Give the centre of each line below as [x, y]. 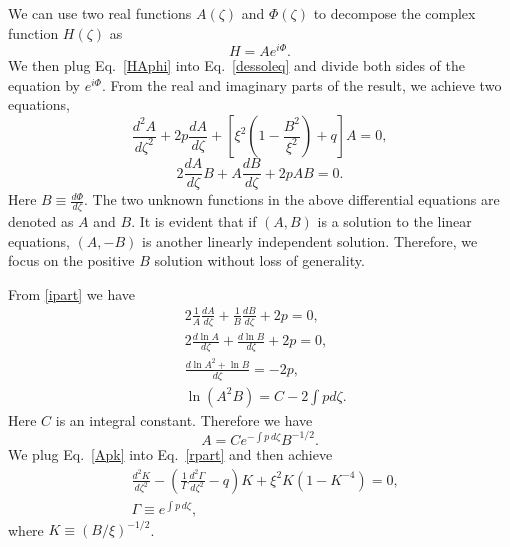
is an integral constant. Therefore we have [184, 419]
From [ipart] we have [72, 293]
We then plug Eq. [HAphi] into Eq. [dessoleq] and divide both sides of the [236, 65]
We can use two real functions [100, 13]
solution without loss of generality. [259, 260]
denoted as [41, 220]
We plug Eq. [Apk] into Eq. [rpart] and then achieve [170, 453]
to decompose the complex [394, 13]
